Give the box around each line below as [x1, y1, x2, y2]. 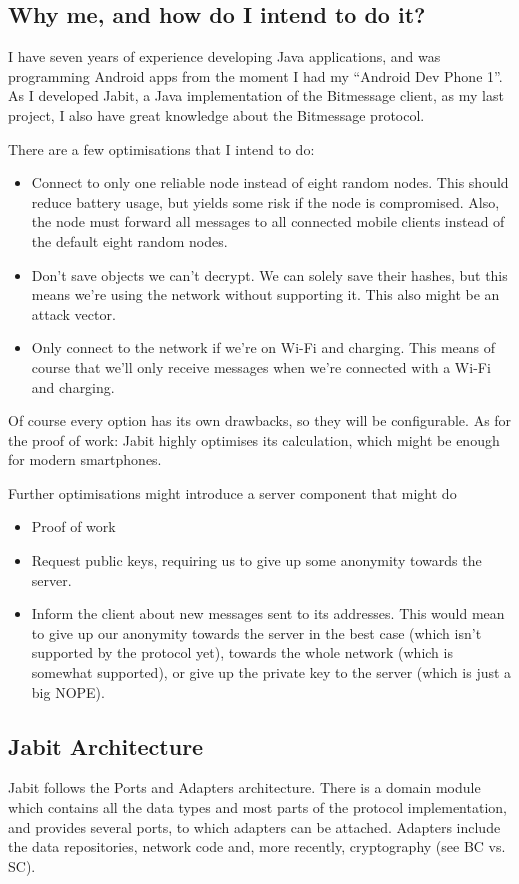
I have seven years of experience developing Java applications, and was [8, 46, 441, 67]
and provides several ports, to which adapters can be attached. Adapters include [8, 816, 501, 837]
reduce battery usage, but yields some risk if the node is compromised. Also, [31, 191, 500, 212]
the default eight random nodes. [31, 230, 228, 251]
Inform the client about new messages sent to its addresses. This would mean [31, 603, 505, 624]
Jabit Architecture [8, 730, 204, 761]
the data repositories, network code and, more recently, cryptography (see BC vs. [8, 836, 506, 857]
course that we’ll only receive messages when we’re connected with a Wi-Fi [31, 356, 491, 377]
